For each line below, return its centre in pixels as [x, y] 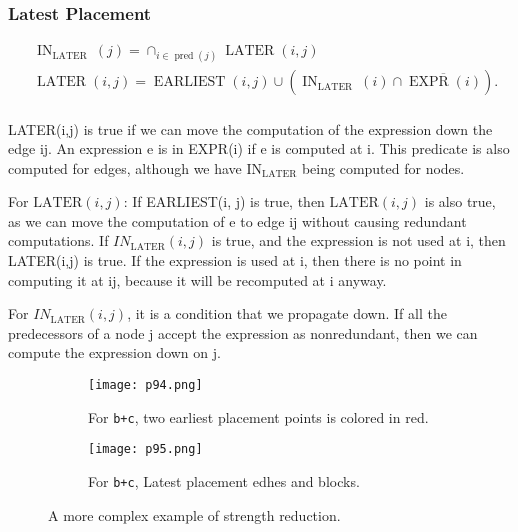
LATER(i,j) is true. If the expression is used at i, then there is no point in [235, 260]
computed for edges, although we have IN [135, 167]
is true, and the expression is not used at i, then [358, 240]
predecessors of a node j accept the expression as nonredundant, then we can [243, 332]
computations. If [58, 240]
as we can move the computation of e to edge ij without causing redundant [237, 220]
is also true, [460, 201]
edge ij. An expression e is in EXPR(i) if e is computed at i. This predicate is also [259, 148]
